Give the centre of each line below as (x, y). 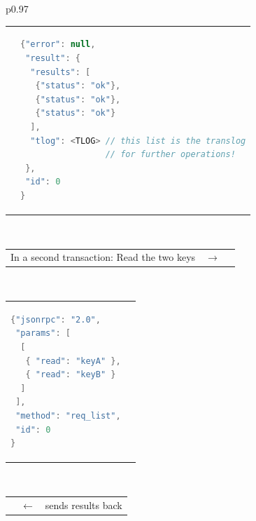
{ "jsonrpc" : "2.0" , (56, 319)
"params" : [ (43, 333)
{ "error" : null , (58, 45)
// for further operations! (170, 155)
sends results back (84, 505)
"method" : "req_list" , (68, 415)
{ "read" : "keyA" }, (73, 361)
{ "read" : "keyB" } (71, 375)
